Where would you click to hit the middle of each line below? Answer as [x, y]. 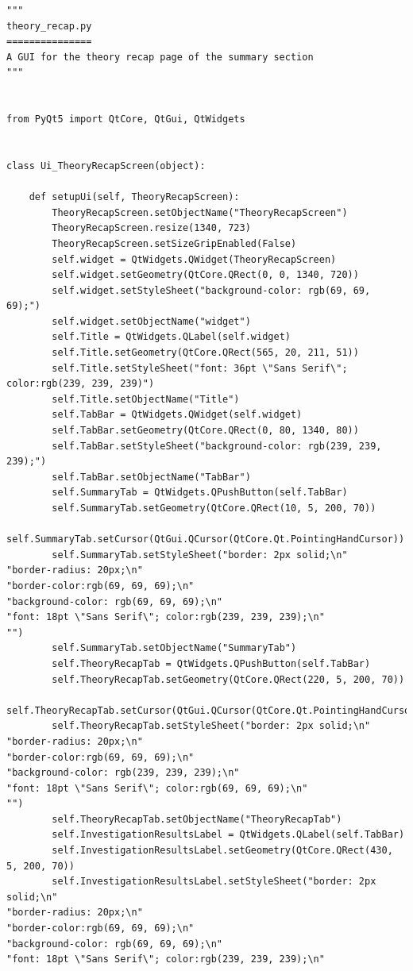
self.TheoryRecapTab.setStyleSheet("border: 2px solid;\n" [211, 726]
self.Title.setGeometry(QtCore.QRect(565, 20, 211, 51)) [205, 353]
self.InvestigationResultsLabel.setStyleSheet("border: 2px [214, 882]
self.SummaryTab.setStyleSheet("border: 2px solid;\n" [200, 555]
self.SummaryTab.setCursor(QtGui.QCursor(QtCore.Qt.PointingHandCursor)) [206, 539]
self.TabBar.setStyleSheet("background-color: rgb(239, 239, [217, 446]
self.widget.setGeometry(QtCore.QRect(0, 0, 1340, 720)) [205, 275]
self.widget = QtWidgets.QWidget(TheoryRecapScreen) [194, 259]
